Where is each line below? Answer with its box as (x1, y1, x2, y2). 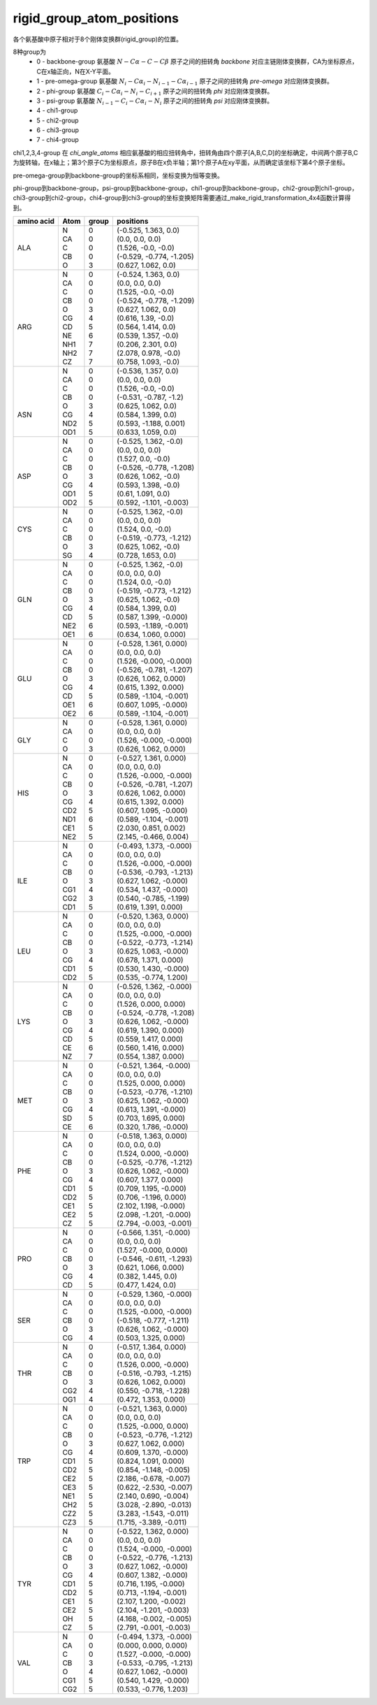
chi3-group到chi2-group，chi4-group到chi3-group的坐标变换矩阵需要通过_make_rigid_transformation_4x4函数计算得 (13, 194, 351, 202)
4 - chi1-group (36, 106, 78, 115)
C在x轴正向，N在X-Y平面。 (36, 67, 115, 75)
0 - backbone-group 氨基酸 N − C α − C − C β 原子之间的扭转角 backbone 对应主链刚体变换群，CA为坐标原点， (36, 57, 359, 66)
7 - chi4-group (36, 136, 80, 144)
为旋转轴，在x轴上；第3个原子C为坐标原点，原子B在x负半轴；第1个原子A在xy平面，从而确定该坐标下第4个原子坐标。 (13, 158, 349, 167)
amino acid (17, 217, 55, 226)
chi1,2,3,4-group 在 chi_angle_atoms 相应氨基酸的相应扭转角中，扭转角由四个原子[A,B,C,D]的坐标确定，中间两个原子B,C (13, 148, 359, 157)
